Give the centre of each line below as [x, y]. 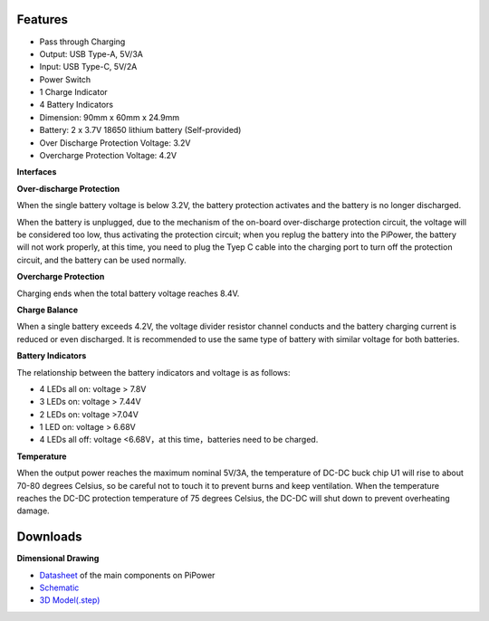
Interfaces [37, 172]
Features [42, 19]
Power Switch [65, 79]
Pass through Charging [82, 42]
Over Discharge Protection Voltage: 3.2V [115, 143]
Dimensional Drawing [58, 559]
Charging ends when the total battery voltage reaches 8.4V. [128, 293]
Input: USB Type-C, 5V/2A [88, 67]
